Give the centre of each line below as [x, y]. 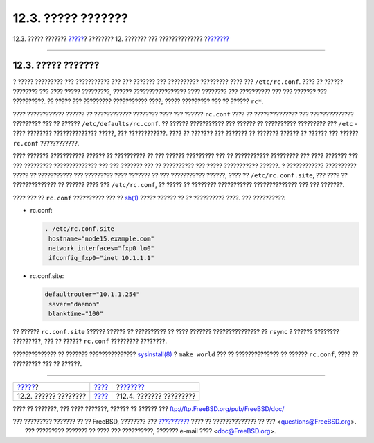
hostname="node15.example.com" [102, 238]
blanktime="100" [76, 314]
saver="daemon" [74, 304]
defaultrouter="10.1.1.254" [92, 294]
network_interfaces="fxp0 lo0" [102, 248]
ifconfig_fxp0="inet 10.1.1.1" [102, 258]
